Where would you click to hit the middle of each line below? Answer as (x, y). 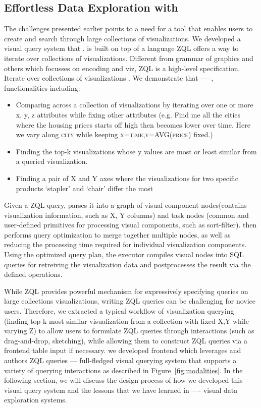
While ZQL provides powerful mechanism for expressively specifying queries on (126, 291)
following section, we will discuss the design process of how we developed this (123, 380)
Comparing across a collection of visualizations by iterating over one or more (135, 105)
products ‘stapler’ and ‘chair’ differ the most (85, 188)
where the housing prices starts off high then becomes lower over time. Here (133, 124)
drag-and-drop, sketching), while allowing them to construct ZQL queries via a (126, 340)
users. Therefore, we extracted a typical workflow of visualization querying (119, 311)
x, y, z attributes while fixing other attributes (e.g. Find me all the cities (128, 114)
